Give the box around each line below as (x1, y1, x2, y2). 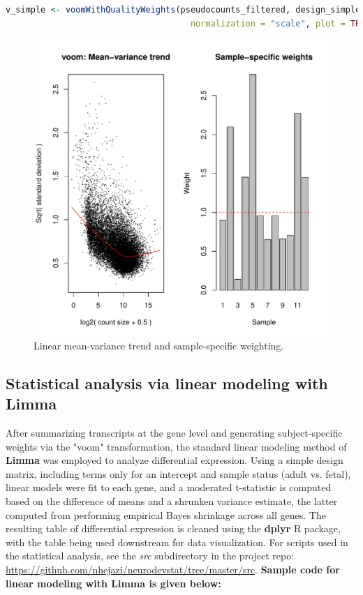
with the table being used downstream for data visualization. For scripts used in (6, 534, 348, 549)
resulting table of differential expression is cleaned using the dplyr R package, (6, 521, 341, 536)
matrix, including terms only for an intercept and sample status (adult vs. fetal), (6, 466, 351, 481)
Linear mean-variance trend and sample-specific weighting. (34, 338, 284, 352)
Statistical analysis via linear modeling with (6, 372, 328, 393)
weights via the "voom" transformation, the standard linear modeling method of (6, 439, 347, 453)
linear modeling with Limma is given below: (6, 575, 221, 590)
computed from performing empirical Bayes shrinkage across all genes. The (6, 507, 326, 522)
